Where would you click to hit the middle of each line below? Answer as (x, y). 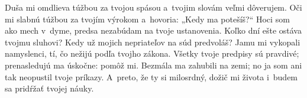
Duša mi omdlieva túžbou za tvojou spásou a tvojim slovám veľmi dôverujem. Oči (153, 7)
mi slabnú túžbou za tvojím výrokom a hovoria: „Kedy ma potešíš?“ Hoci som (147, 19)
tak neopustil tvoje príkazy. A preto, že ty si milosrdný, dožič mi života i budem (151, 76)
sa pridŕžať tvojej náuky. (49, 88)
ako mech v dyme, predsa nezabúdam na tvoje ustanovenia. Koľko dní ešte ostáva (153, 30)
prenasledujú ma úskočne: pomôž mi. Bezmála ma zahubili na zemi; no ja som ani (153, 65)
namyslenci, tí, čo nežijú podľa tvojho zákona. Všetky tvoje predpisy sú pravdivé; (152, 53)
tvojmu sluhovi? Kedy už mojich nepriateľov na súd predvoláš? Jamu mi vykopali (153, 42)
